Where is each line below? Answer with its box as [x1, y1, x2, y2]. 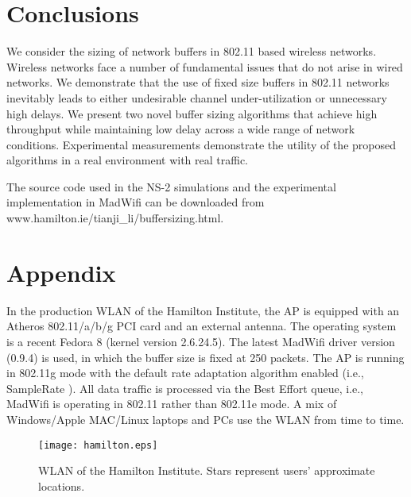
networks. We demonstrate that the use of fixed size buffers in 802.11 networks [6, 74, 390, 91]
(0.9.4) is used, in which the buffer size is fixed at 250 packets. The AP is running [6, 349, 405, 365]
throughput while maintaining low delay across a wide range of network [6, 121, 355, 137]
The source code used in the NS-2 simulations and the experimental [6, 178, 336, 195]
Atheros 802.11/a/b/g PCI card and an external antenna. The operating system [6, 318, 397, 334]
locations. [38, 477, 85, 494]
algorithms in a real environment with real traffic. [6, 152, 248, 168]
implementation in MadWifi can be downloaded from [6, 194, 265, 210]
